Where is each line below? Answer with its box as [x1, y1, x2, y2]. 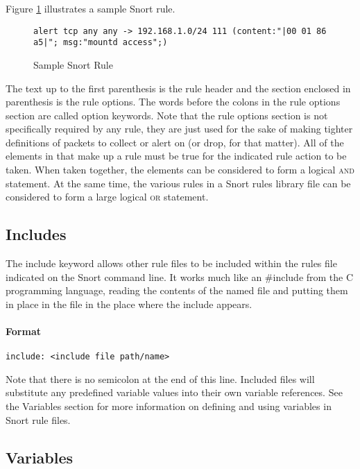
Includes [6, 223, 67, 245]
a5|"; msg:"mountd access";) [33, 37, 168, 48]
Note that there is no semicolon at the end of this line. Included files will [6, 371, 315, 386]
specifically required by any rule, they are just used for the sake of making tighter [6, 121, 353, 136]
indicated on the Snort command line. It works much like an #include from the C [6, 269, 354, 284]
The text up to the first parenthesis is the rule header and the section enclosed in [6, 80, 351, 95]
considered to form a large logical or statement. [6, 189, 209, 204]
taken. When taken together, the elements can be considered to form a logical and [6, 162, 354, 177]
